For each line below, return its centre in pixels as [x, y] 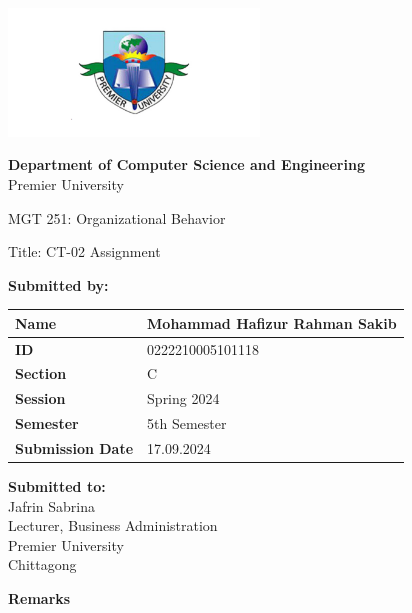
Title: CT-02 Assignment [84, 251]
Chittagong [42, 564]
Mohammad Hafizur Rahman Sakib [272, 322]
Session [40, 398]
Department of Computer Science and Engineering [186, 164]
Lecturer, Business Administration [113, 525]
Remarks [39, 598]
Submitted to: [57, 486]
